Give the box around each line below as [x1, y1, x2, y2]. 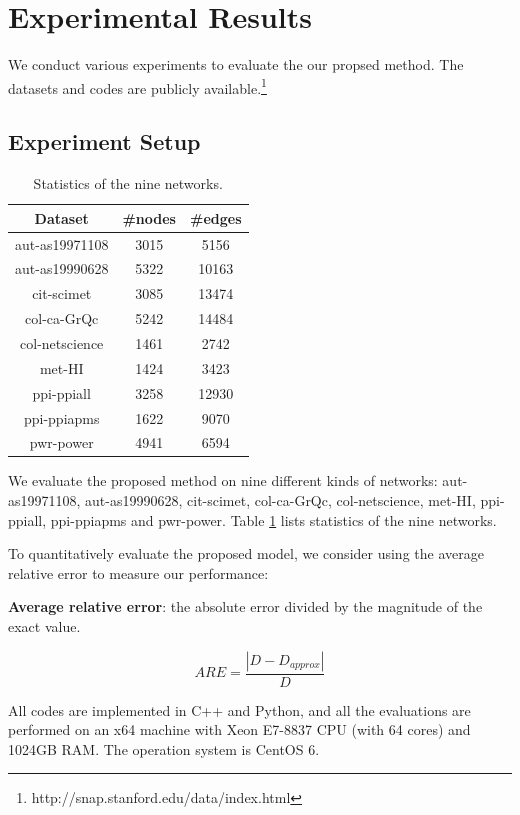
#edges [189, 207, 242, 228]
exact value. [8, 616, 81, 637]
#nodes [122, 207, 176, 228]
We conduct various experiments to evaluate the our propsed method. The [8, 54, 464, 75]
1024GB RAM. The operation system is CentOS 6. [8, 738, 320, 759]
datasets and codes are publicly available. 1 [8, 74, 267, 98]
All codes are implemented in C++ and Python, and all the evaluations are [8, 699, 471, 720]
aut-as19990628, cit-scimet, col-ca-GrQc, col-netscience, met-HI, [85, 490, 476, 511]
